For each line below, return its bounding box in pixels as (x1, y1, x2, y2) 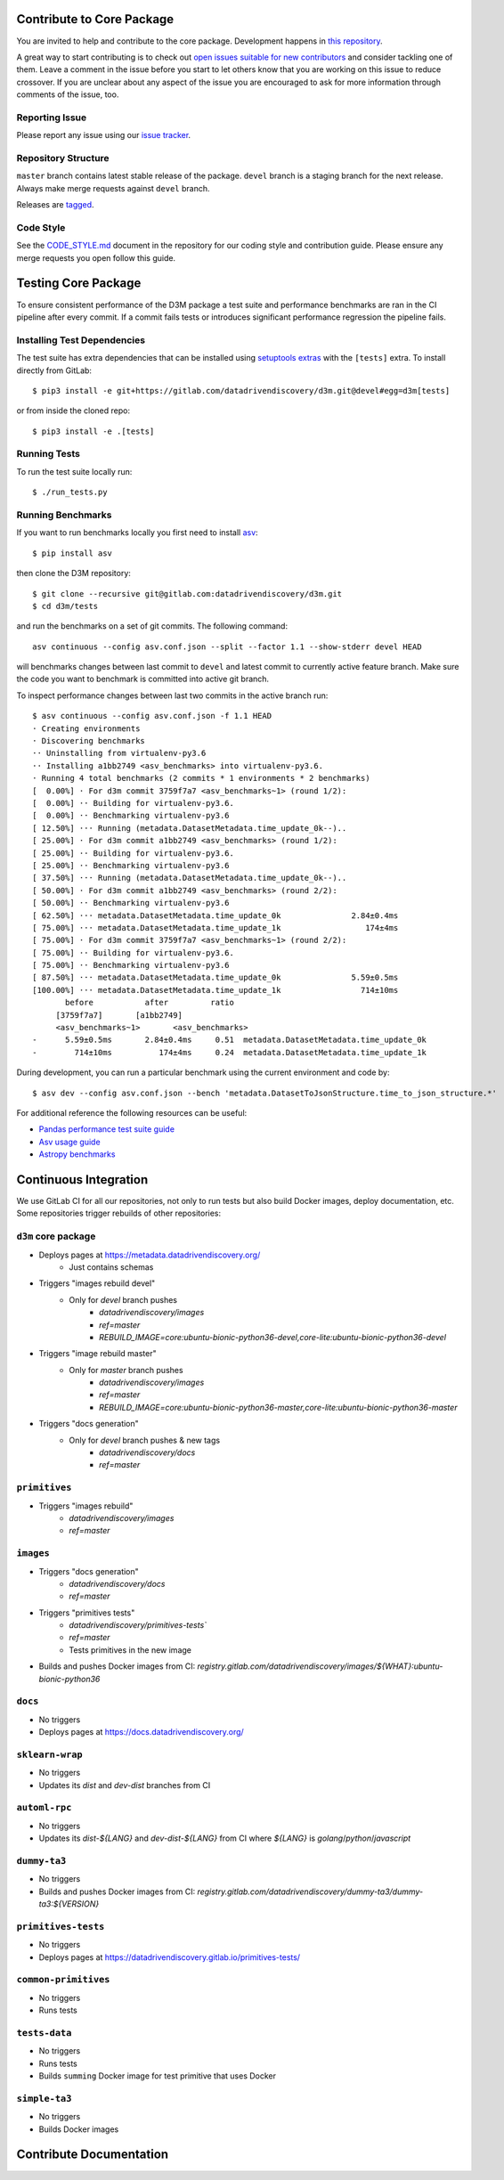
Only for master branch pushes (69, 1364, 183, 1375)
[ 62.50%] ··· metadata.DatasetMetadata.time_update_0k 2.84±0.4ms (32, 910, 399, 921)
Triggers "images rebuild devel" (38, 1278, 156, 1289)
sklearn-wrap (16, 1748, 84, 1761)
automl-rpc (16, 1802, 72, 1814)
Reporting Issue (16, 111, 87, 124)
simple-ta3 (16, 2093, 72, 2104)
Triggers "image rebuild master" (38, 1348, 157, 1359)
